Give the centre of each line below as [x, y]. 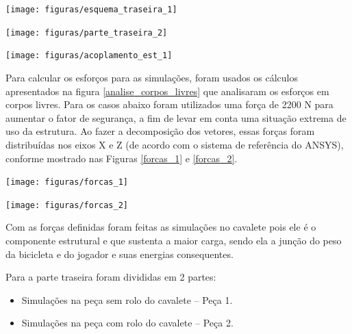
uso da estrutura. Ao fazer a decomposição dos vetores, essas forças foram [160, 131]
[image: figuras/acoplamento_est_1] [89, 56]
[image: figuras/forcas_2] [67, 205]
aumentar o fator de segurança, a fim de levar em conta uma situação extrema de [176, 117]
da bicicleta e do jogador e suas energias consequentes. [120, 254]
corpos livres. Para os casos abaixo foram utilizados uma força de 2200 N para [169, 104]
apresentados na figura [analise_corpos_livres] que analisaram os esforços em [167, 91]
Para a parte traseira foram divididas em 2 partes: [111, 277]
